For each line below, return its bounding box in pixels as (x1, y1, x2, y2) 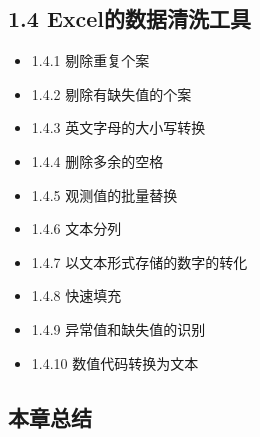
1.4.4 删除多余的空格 (31, 150, 164, 171)
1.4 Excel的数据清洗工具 (8, 3, 252, 34)
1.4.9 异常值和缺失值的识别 (31, 318, 206, 339)
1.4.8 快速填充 (31, 285, 122, 306)
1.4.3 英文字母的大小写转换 (31, 117, 206, 138)
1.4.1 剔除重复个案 (31, 50, 150, 71)
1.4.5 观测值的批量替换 (31, 184, 178, 205)
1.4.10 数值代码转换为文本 (31, 352, 199, 373)
